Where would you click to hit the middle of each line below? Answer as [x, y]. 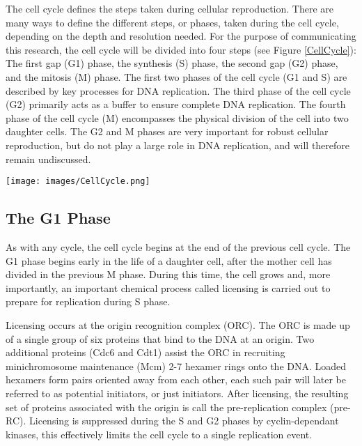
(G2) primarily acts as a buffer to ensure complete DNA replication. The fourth [176, 104]
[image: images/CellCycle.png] [78, 182]
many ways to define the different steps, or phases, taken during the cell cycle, [172, 22]
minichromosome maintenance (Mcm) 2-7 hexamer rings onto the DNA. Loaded [176, 366]
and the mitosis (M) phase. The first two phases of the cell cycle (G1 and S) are [176, 76]
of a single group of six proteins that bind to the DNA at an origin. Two [160, 338]
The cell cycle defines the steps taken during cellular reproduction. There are [170, 8]
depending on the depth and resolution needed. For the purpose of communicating [181, 36]
